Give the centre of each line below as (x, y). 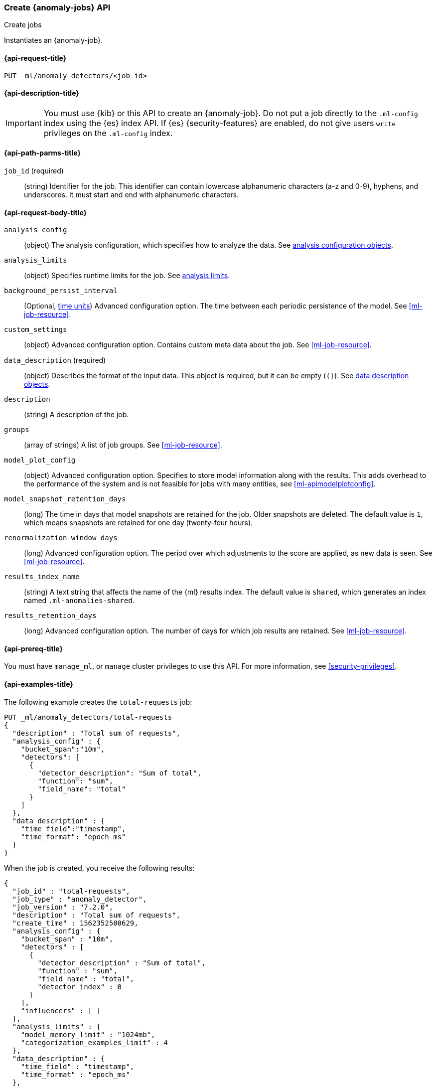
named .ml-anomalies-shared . (79, 601)
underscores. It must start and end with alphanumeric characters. (132, 195)
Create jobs (23, 25)
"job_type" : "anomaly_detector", (79, 899)
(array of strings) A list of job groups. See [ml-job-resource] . (123, 445)
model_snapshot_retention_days (65, 499)
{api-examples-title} (39, 684)
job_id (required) (34, 171)
